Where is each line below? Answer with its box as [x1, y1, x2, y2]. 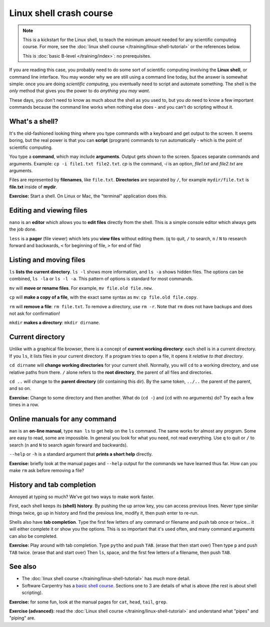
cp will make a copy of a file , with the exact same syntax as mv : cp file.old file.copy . [9, 294, 198, 300]
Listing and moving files [9, 256, 85, 264]
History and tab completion [9, 480, 96, 489]
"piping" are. [9, 615, 35, 621]
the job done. [9, 226, 37, 233]
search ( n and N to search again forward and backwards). [9, 442, 128, 448]
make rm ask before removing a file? [9, 467, 84, 473]
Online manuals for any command [9, 414, 117, 423]
